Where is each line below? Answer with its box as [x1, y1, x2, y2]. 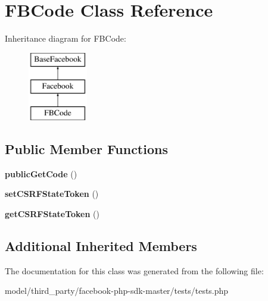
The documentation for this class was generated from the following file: [5, 264, 264, 277]
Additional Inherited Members [5, 237, 197, 255]
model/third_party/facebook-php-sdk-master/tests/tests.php [5, 284, 229, 297]
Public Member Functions [5, 140, 168, 158]
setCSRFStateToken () [5, 187, 99, 200]
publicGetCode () [5, 167, 77, 180]
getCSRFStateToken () [5, 208, 99, 220]
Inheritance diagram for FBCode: [5, 32, 126, 45]
